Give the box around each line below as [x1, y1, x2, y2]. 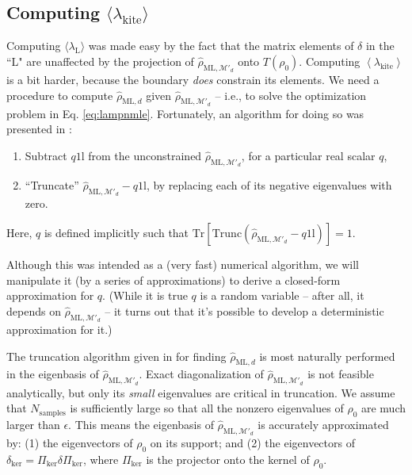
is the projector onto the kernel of [146, 450, 310, 467]
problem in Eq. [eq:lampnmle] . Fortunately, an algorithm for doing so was [6, 105, 364, 121]
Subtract [25, 147, 67, 163]
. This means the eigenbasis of [68, 416, 214, 432]
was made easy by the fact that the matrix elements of [88, 37, 354, 54]
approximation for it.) [6, 320, 113, 337]
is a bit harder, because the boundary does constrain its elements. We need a [6, 71, 380, 87]
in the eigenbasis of [6, 366, 99, 382]
